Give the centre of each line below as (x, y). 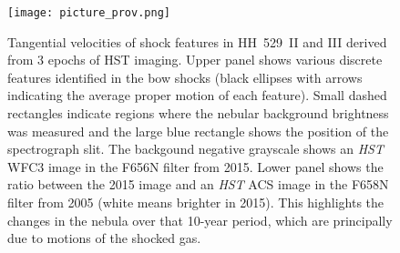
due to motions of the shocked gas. (104, 238)
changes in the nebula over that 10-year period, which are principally (200, 220)
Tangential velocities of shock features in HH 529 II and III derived (197, 41)
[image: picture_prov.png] (89, 13)
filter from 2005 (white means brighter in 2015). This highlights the (196, 202)
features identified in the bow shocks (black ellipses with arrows (185, 77)
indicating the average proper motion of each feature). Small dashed (197, 95)
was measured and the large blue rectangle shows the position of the (198, 131)
